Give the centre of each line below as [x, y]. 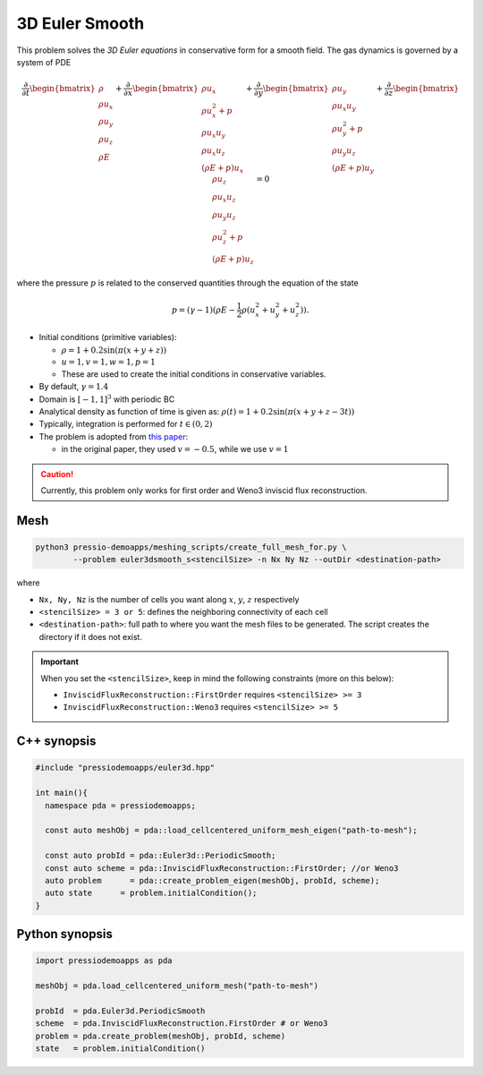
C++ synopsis [56, 742]
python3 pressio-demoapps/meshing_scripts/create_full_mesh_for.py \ [191, 547]
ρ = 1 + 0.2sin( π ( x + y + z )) [114, 350]
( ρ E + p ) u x [223, 169]
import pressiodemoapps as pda [104, 961]
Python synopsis [65, 934]
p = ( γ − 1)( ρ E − [203, 310]
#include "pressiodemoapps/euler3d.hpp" [125, 768]
